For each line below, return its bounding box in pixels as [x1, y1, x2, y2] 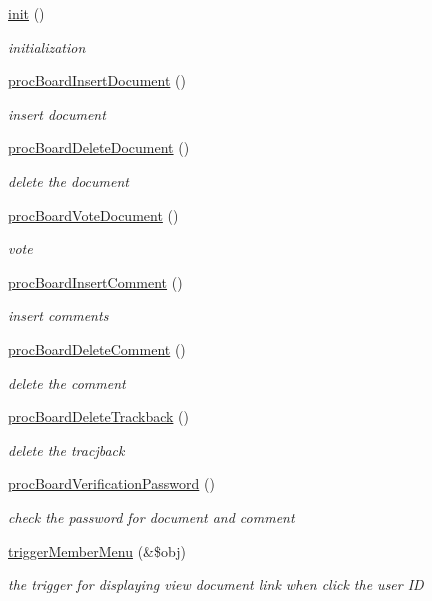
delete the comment [8, 372, 126, 393]
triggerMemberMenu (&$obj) [8, 540, 186, 561]
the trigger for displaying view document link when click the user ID [8, 574, 424, 595]
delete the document [8, 170, 129, 191]
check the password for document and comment [8, 506, 295, 527]
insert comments [8, 305, 109, 326]
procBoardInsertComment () [8, 271, 183, 292]
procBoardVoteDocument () [8, 204, 179, 225]
